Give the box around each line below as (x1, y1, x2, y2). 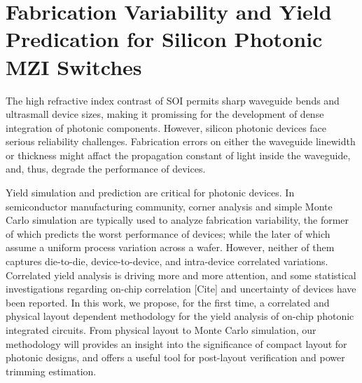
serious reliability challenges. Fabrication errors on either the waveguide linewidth (6, 134, 356, 149)
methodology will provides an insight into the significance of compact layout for (6, 336, 347, 351)
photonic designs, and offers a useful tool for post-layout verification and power (6, 350, 345, 365)
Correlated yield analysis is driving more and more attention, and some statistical (6, 267, 356, 282)
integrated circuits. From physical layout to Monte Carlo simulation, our (6, 323, 316, 337)
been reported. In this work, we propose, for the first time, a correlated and (6, 295, 330, 309)
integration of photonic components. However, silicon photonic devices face (6, 120, 327, 135)
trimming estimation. (6, 363, 97, 378)
